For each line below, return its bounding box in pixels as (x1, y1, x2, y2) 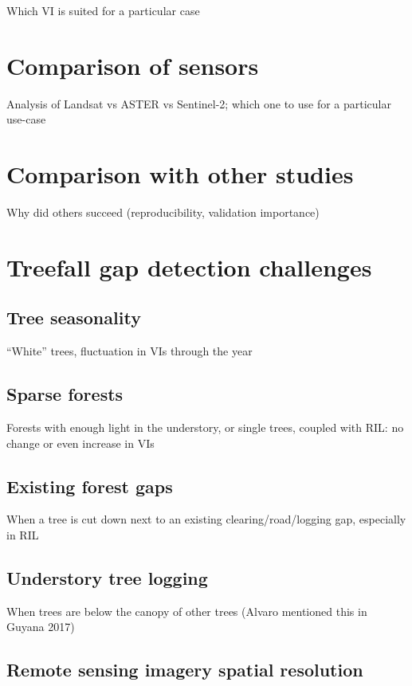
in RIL (6, 526, 39, 543)
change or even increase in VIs (6, 434, 155, 451)
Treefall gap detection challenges (6, 250, 372, 283)
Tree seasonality (6, 305, 141, 330)
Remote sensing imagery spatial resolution (6, 657, 363, 682)
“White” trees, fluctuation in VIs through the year (6, 343, 253, 359)
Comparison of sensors (6, 49, 259, 81)
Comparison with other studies (6, 158, 354, 190)
